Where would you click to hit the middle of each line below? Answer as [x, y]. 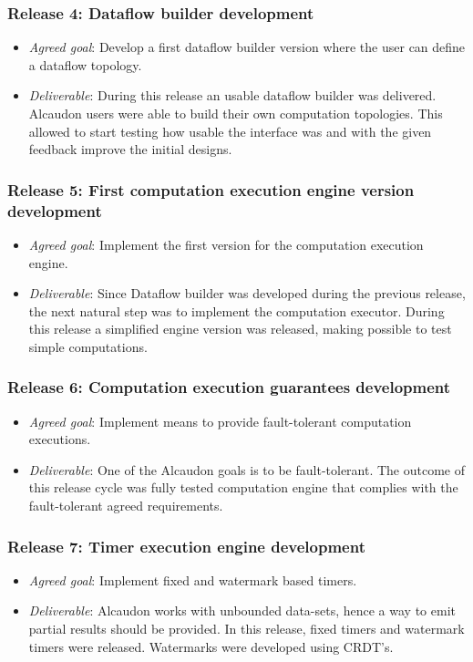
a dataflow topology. [85, 64]
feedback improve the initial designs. [130, 149]
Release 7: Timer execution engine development [186, 546]
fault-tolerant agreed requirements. [126, 506]
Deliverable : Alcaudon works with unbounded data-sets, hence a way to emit [242, 610]
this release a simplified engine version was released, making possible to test [240, 329]
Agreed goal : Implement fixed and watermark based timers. [193, 579]
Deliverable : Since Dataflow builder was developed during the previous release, [247, 293]
